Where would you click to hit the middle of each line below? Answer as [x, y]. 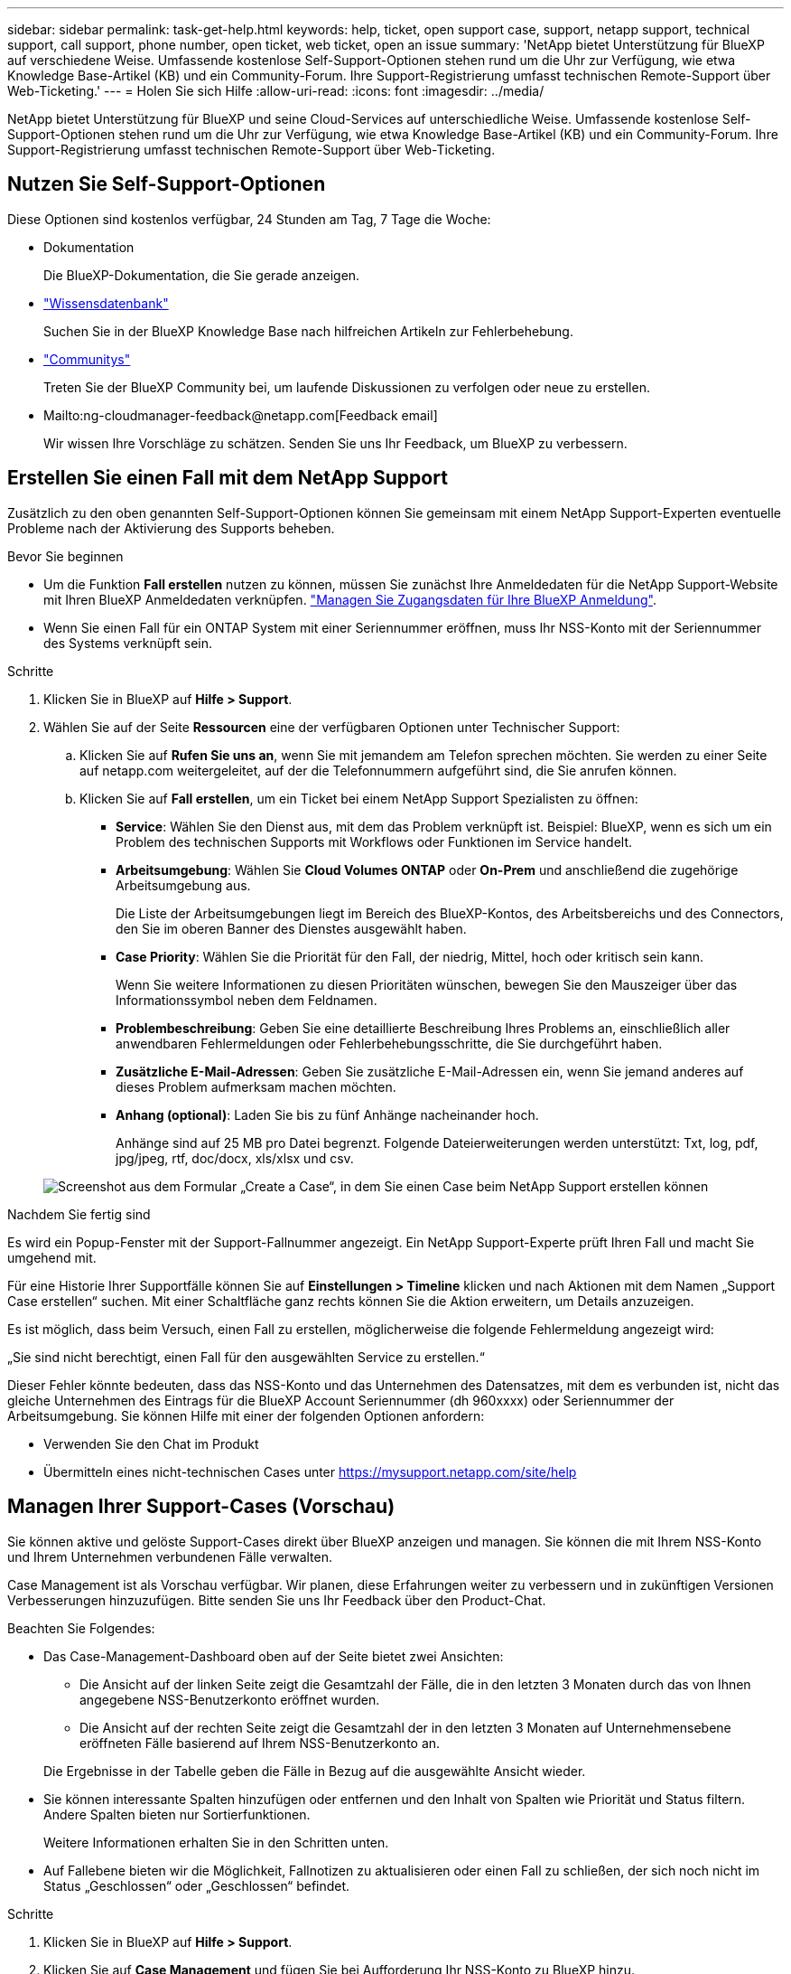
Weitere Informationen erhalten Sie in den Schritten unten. [216, 1842]
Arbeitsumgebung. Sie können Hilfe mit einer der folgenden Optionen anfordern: [246, 1415]
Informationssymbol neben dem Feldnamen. [247, 1000]
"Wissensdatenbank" [106, 303]
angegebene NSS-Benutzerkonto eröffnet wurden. [230, 1699]
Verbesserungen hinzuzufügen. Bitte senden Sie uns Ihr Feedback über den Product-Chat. [277, 1600]
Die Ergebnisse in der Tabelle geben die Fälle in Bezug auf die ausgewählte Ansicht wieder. [315, 1771]
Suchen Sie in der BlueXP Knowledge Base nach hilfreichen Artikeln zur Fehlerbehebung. [308, 331]
